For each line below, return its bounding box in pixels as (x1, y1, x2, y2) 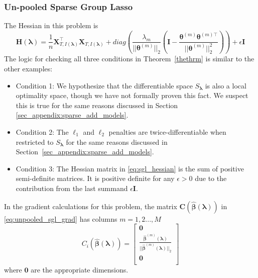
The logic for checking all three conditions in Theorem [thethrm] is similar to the (4, 53, 254, 64)
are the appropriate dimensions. (31, 264, 128, 274)
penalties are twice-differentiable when (108, 126, 226, 137)
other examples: (4, 63, 53, 73)
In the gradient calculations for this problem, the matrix (4, 201, 177, 211)
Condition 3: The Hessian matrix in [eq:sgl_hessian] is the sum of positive (16, 163, 244, 173)
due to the (195, 173, 227, 183)
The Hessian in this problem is (4, 20, 98, 31)
